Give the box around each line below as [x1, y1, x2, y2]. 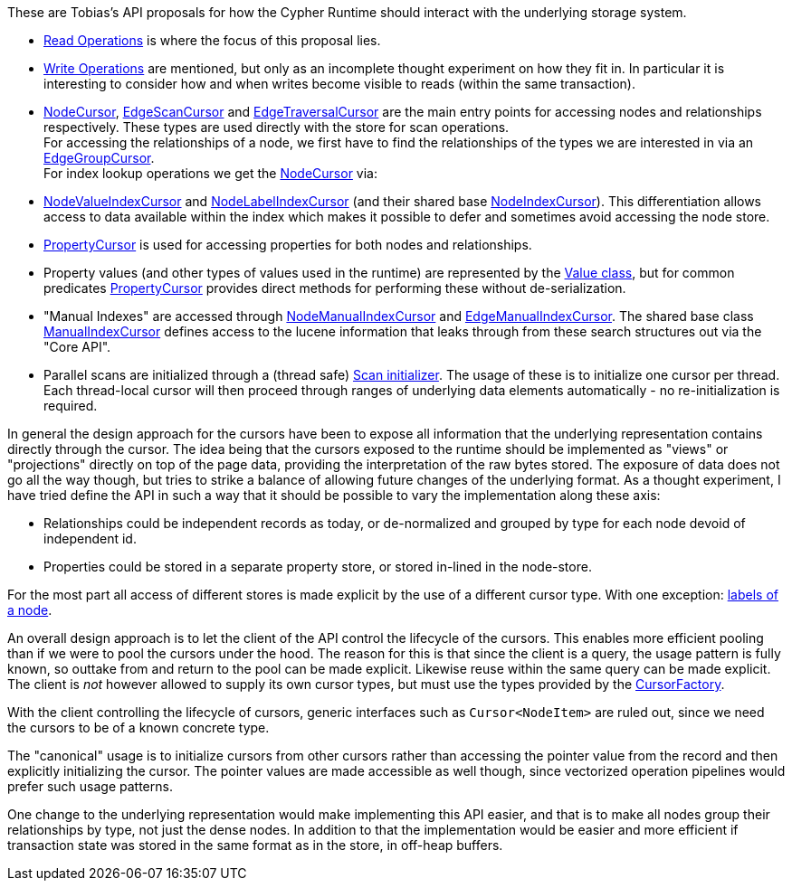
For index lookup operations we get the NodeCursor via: [43, 165, 377, 181]
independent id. [43, 531, 137, 546]
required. [43, 398, 98, 413]
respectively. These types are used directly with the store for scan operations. [43, 119, 510, 135]
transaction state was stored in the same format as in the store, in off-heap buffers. [7, 837, 503, 853]
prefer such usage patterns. [7, 779, 173, 794]
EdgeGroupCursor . [43, 150, 155, 165]
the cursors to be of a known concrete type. [7, 720, 270, 735]
